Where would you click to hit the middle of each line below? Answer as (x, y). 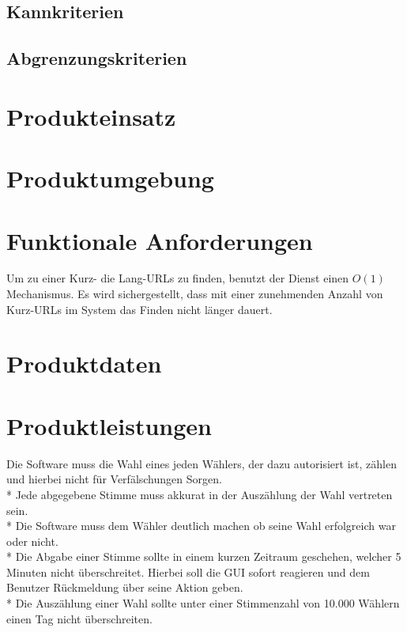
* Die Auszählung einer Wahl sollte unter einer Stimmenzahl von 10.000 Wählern (203, 603)
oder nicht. (32, 541)
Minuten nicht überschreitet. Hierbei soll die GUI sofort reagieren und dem (188, 571)
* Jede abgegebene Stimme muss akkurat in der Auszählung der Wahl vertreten (200, 494)
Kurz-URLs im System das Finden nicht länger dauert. (139, 309)
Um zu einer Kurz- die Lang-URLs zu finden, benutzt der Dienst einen (178, 278)
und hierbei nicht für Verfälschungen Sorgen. (114, 479)
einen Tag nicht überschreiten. (79, 618)
